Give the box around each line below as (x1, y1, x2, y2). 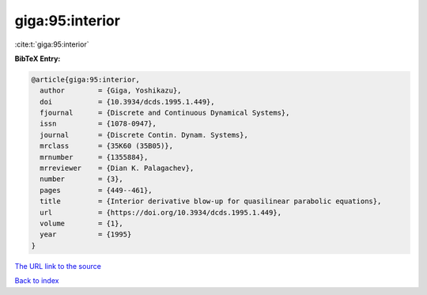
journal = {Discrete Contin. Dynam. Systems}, (40, 130, 248, 139)
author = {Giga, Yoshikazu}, (40, 86, 182, 95)
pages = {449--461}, (40, 186, 153, 195)
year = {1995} (40, 230, 132, 239)
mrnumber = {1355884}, (40, 153, 149, 161)
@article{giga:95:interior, (31, 75, 140, 84)
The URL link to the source (14, 261, 102, 270)
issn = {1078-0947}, (40, 119, 157, 128)
